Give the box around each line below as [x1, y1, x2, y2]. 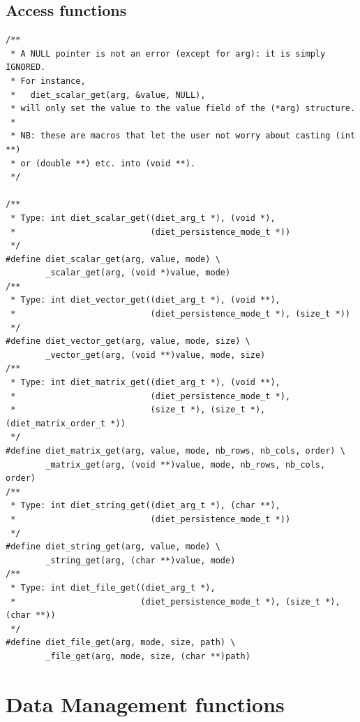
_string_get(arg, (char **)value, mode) [45, 555, 236, 565]
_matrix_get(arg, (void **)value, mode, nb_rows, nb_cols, [45, 459, 326, 470]
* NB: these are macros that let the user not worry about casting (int [10, 131, 356, 141]
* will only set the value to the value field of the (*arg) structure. [10, 103, 356, 114]
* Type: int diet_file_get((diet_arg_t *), [10, 582, 216, 593]
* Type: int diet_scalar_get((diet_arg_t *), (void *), [10, 212, 276, 223]
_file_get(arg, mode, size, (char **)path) [45, 651, 250, 661]
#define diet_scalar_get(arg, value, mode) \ [6, 254, 220, 264]
